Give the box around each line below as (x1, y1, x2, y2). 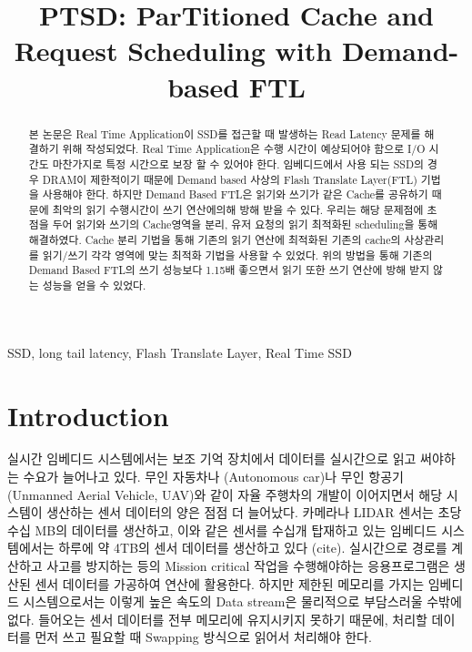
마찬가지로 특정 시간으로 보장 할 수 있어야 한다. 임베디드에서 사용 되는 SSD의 (52, 156, 424, 171)
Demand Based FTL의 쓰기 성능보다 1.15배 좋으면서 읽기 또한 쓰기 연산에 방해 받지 (28, 262, 430, 278)
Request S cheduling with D (14, 32, 365, 69)
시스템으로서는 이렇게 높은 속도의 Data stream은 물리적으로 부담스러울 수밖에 (23, 592, 462, 611)
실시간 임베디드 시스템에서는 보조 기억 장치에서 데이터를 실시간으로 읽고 (7, 449, 417, 468)
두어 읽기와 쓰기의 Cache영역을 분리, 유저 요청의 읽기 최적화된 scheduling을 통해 (52, 217, 438, 232)
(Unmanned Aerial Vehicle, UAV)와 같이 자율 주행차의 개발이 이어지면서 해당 (7, 484, 443, 504)
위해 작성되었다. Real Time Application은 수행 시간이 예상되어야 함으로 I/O (62, 141, 426, 157)
